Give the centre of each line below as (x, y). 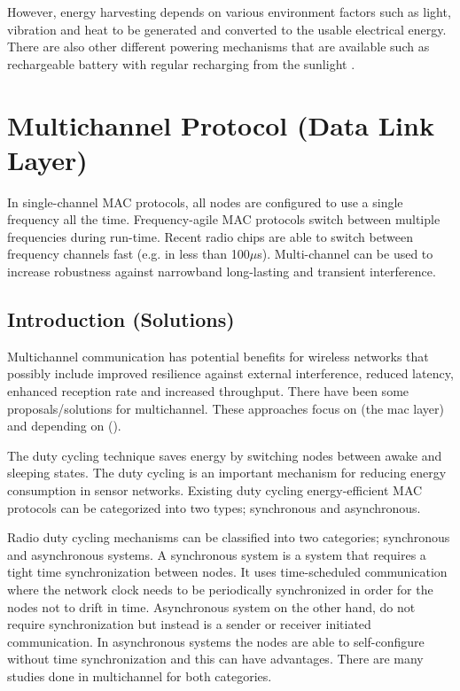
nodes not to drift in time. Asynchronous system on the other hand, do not (211, 606)
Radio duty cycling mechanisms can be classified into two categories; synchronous (229, 537)
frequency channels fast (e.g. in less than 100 (129, 254)
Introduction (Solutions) (121, 319)
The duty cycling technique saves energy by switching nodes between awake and (225, 455)
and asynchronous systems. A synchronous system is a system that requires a (217, 554)
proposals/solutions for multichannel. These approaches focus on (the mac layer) (226, 408)
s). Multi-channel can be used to (345, 254)
